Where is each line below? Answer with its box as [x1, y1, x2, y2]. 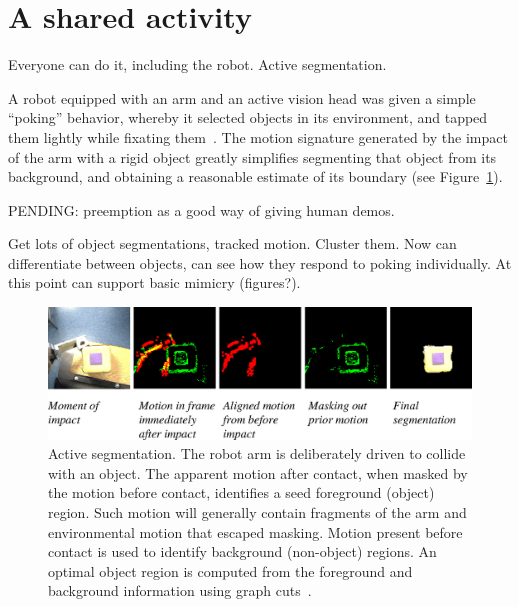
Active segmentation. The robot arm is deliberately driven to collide [48, 443, 466, 464]
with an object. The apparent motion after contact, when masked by [48, 462, 468, 483]
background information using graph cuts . [48, 580, 312, 601]
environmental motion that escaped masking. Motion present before [48, 521, 463, 542]
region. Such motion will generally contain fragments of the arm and [48, 501, 467, 522]
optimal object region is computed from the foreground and [48, 560, 413, 581]
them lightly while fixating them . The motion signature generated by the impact [8, 126, 508, 147]
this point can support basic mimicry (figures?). [8, 272, 301, 293]
